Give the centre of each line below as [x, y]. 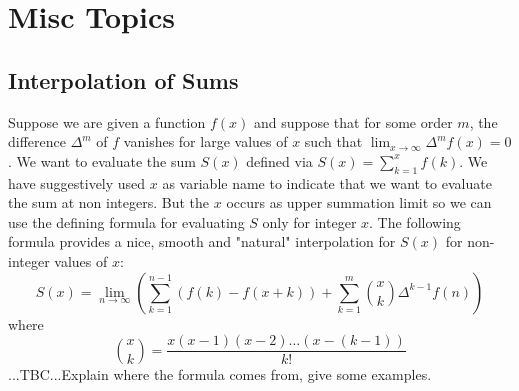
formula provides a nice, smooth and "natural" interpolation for [202, 241]
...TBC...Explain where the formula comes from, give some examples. [220, 373]
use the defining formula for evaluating [126, 221]
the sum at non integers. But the [109, 202]
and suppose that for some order [353, 121]
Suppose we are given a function [107, 121]
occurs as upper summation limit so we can [359, 202]
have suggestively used [77, 182]
